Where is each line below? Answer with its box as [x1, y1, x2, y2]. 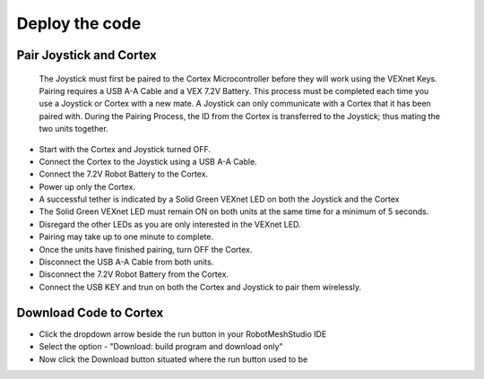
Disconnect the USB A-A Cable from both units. [39, 256, 214, 268]
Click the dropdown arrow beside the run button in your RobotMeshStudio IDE [39, 328, 327, 340]
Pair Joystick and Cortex [16, 47, 157, 63]
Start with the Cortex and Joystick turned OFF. [39, 143, 211, 154]
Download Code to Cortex [16, 305, 164, 320]
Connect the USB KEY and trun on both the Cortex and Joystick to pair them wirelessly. [39, 281, 362, 292]
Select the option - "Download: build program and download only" [39, 341, 283, 352]
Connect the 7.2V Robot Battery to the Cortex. [39, 168, 209, 179]
